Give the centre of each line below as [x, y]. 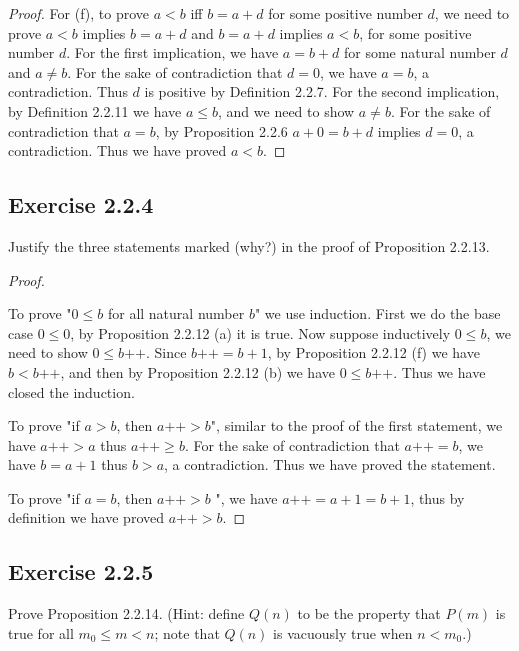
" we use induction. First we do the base [377, 313]
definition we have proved [86, 517]
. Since [166, 352]
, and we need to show [286, 110]
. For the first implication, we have [172, 52]
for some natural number [420, 52]
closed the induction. [71, 391]
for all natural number [176, 313]
